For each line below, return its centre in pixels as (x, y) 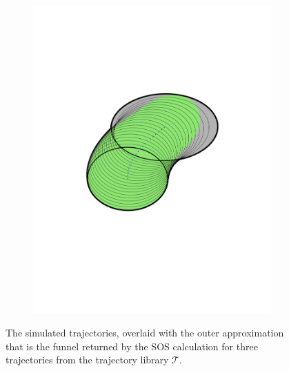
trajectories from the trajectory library (87, 360)
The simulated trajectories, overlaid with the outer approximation (145, 332)
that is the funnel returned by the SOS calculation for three (132, 346)
